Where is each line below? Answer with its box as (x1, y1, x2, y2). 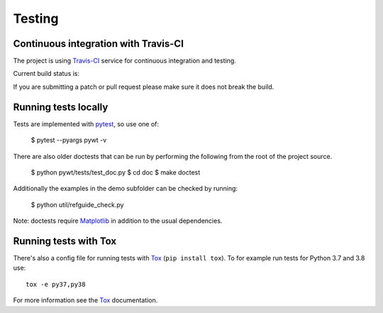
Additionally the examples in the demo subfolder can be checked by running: (13, 185, 238, 193)
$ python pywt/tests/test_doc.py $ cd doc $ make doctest (30, 168, 201, 177)
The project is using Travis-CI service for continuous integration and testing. (13, 57, 237, 65)
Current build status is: (13, 70, 80, 78)
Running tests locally (13, 101, 109, 113)
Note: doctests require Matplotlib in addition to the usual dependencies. (13, 216, 223, 225)
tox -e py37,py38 (26, 280, 86, 288)
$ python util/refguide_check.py (30, 200, 124, 209)
